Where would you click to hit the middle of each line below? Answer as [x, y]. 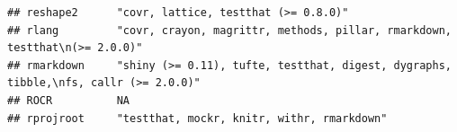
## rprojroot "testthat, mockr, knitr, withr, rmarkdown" [197, 118]
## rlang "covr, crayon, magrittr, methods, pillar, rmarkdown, [229, 30]
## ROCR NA [69, 100]
